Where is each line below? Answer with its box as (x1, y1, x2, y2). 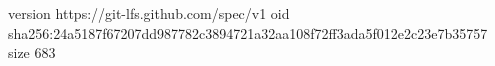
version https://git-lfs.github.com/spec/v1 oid (8, 3, 290, 23)
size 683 (8, 42, 56, 63)
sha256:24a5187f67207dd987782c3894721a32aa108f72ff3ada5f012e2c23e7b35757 (8, 22, 488, 43)
